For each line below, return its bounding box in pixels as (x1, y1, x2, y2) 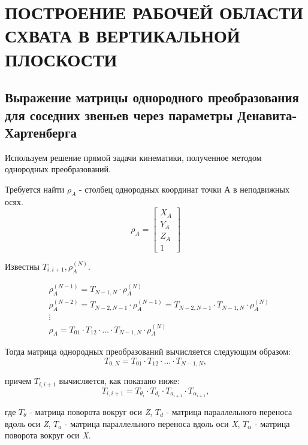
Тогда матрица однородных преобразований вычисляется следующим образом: (5, 345, 291, 358)
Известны (5, 260, 40, 272)
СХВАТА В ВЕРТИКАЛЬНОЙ (5, 23, 240, 48)
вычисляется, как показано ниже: (59, 374, 180, 387)
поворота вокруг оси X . (5, 429, 91, 441)
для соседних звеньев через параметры (5, 105, 233, 124)
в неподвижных (233, 182, 289, 195)
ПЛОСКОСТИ (5, 47, 117, 71)
